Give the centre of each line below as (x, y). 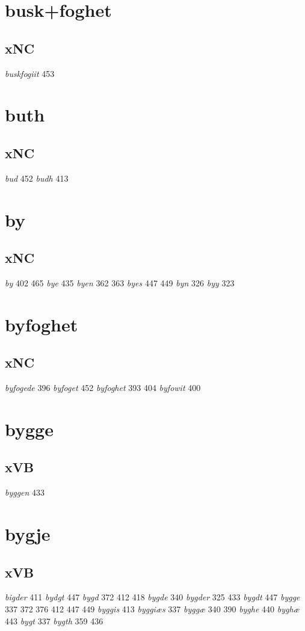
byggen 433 (25, 492)
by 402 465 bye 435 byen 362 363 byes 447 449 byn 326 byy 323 (120, 282)
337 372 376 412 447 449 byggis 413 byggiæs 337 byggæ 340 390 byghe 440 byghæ (152, 609)
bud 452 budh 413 (37, 178)
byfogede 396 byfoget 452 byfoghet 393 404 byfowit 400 (103, 388)
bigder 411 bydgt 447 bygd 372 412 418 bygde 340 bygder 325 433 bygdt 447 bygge (152, 597)
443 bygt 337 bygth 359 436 (54, 620)
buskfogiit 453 (30, 73)
